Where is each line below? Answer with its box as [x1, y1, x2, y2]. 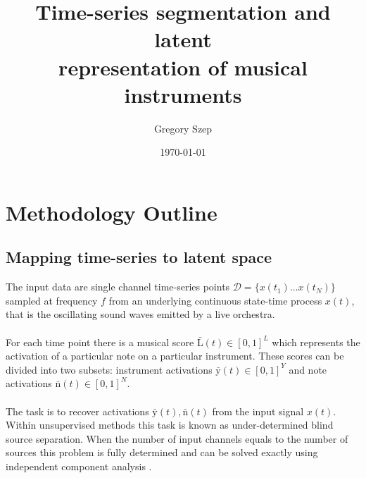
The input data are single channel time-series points [6, 279, 230, 294]
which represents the [272, 334, 360, 349]
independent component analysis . [6, 458, 152, 473]
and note [289, 362, 327, 376]
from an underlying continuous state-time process [108, 293, 322, 307]
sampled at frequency [6, 293, 98, 307]
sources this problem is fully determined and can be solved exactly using [6, 445, 318, 460]
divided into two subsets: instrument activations [6, 362, 213, 376]
